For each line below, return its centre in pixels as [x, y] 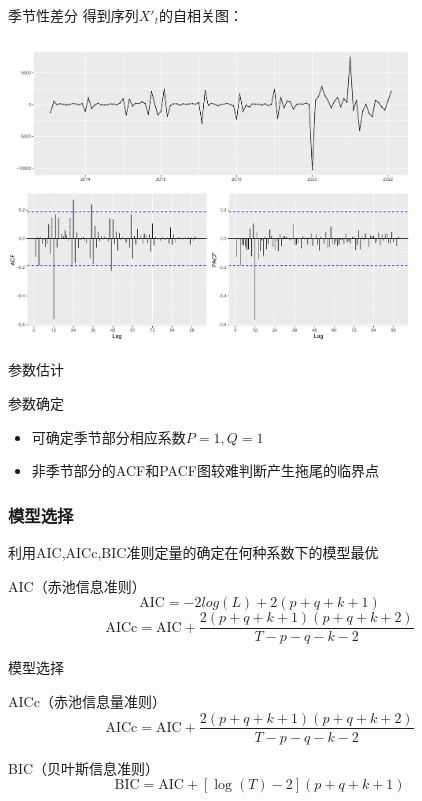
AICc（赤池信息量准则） [87, 700]
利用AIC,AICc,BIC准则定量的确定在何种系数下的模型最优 [193, 552]
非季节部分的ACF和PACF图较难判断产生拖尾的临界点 [205, 470]
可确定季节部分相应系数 [108, 436]
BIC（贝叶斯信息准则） [84, 767]
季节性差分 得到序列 [73, 15]
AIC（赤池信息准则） [77, 585]
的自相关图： [200, 15]
